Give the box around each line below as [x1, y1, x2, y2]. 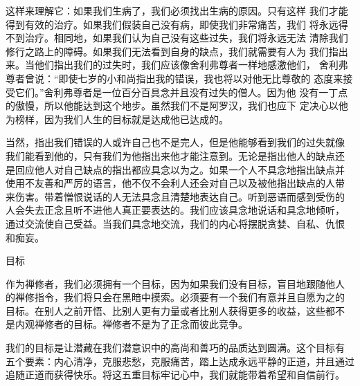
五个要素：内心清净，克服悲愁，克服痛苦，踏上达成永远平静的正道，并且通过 [6, 353, 354, 368]
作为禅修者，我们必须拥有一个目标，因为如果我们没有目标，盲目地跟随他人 [6, 276, 345, 291]
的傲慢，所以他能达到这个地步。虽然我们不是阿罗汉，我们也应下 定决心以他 [6, 98, 348, 113]
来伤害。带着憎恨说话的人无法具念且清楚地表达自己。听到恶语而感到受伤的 [6, 189, 345, 203]
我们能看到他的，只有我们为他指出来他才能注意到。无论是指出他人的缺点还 [6, 148, 345, 163]
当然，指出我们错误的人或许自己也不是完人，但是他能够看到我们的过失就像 [6, 135, 345, 149]
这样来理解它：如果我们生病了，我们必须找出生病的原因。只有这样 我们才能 [6, 3, 348, 17]
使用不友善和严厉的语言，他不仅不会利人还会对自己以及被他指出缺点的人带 [6, 176, 345, 190]
